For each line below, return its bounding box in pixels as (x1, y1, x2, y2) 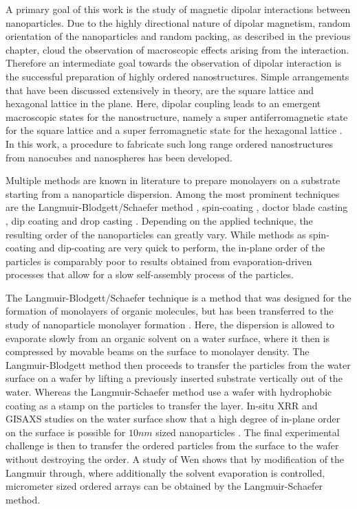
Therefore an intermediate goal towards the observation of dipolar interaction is (6, 56, 342, 70)
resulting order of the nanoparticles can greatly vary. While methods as (6, 227, 306, 241)
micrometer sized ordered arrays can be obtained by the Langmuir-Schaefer (6, 479, 323, 493)
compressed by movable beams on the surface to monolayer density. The (6, 344, 310, 359)
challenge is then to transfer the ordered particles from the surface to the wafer (6, 438, 339, 453)
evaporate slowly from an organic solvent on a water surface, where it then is (6, 330, 330, 345)
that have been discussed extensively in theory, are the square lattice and (6, 82, 314, 97)
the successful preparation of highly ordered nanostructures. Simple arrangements (6, 69, 349, 83)
